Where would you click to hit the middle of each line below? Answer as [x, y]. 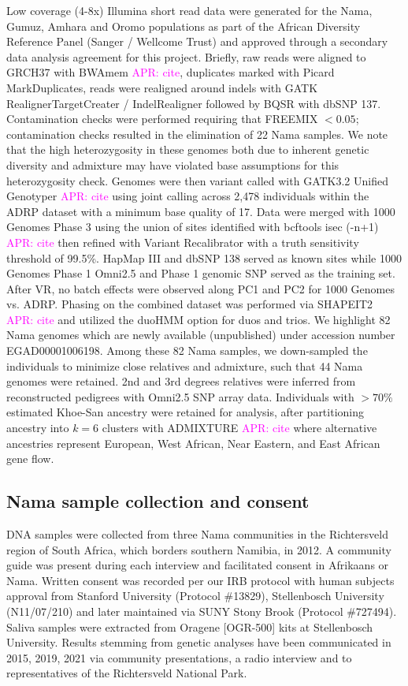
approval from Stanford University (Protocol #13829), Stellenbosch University [195, 596]
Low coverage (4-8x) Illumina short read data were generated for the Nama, [189, 10]
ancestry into [38, 428]
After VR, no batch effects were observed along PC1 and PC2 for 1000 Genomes [200, 288]
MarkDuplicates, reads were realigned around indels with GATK [162, 87]
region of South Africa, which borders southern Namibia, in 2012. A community [199, 549]
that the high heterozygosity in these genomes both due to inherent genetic [188, 149]
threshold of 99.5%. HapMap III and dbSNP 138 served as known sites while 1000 [204, 257]
